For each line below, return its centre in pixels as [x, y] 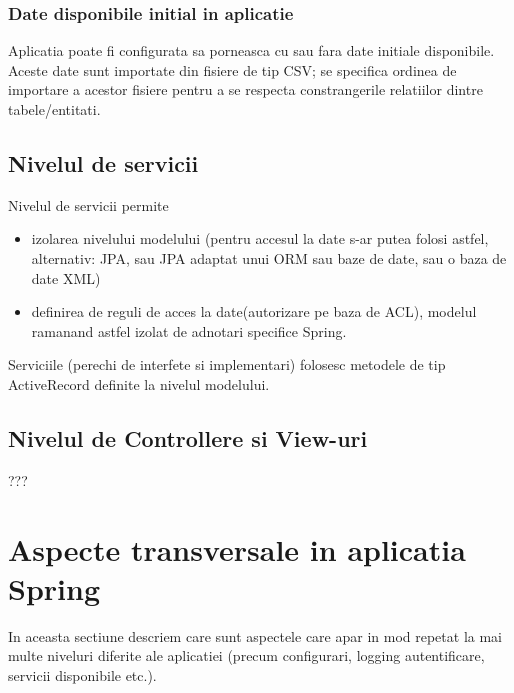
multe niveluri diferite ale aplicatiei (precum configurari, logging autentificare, [246, 655]
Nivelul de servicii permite [88, 204]
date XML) [66, 277]
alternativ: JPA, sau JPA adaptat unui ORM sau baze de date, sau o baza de [269, 257]
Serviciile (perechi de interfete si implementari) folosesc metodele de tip [227, 364]
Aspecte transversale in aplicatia [237, 548]
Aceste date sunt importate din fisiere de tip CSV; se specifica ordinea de [232, 69]
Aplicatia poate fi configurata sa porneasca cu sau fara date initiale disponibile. [251, 50]
